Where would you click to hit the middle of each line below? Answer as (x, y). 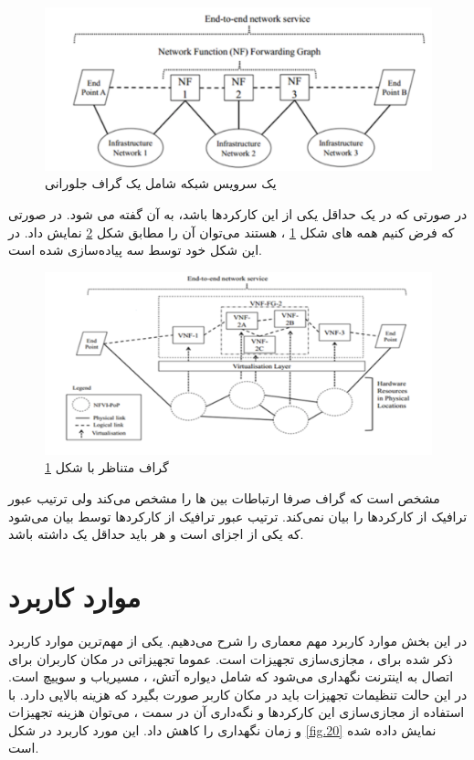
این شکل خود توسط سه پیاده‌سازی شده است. (136, 250)
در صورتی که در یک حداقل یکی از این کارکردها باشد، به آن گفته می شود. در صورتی (238, 214)
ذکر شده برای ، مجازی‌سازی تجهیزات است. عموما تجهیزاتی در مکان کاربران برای (231, 658)
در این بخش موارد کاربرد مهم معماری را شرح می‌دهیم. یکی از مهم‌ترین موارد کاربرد (238, 640)
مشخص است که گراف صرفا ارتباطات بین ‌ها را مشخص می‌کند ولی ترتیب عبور (224, 498)
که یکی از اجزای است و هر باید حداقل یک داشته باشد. (156, 534)
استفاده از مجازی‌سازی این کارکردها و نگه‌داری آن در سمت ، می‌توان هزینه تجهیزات (237, 712)
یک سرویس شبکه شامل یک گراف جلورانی (161, 183)
